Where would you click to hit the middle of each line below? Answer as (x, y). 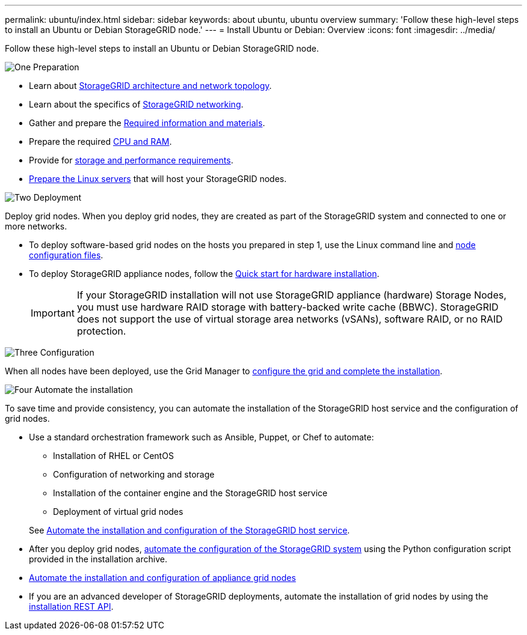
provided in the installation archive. (98, 559)
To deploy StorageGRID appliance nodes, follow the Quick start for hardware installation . (204, 274)
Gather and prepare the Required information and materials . (147, 123)
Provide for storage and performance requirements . (131, 160)
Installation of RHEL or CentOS (113, 456)
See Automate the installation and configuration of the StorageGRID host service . (190, 530)
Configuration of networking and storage (134, 474)
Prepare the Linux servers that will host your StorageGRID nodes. (158, 179)
